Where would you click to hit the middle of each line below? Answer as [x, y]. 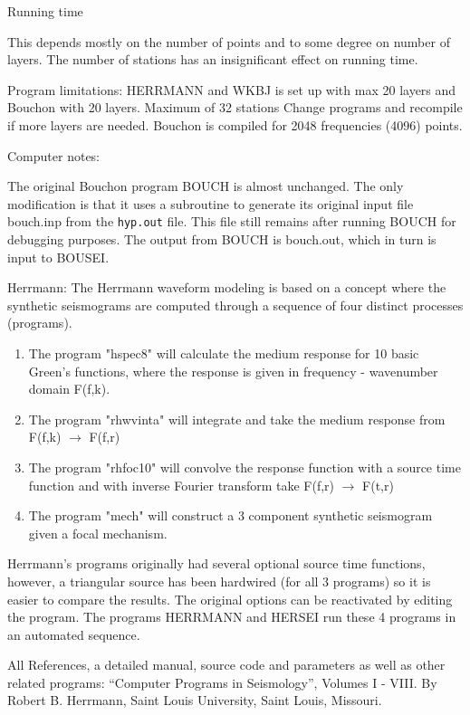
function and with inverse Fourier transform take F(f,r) [182, 485]
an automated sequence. [74, 634]
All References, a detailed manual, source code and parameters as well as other [226, 665]
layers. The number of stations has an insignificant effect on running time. [213, 59]
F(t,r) [378, 485]
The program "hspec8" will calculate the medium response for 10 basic [224, 353]
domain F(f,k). [69, 389]
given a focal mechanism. [98, 533]
